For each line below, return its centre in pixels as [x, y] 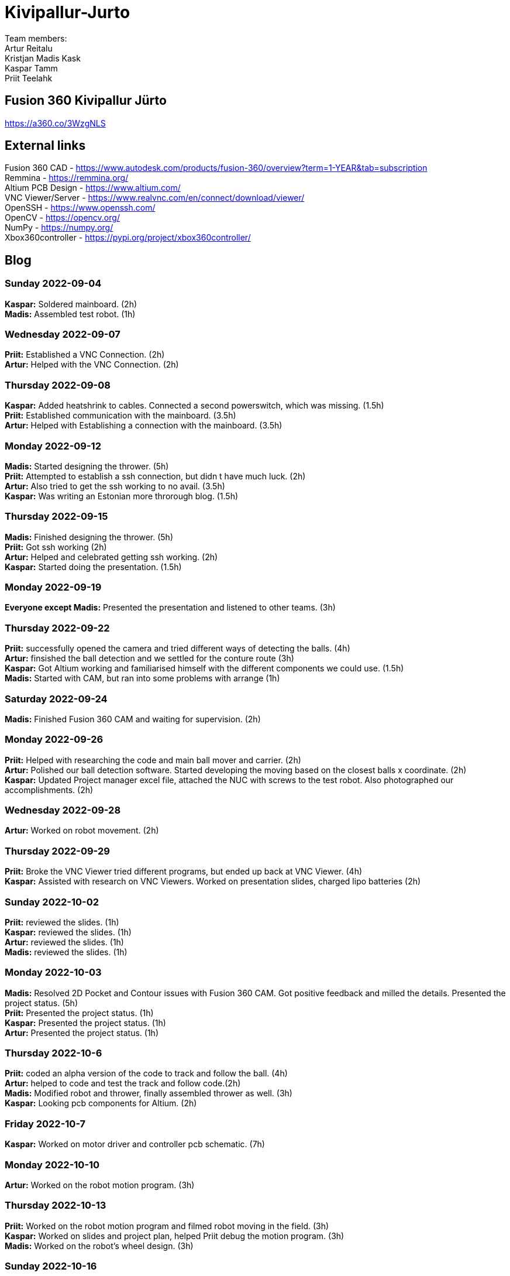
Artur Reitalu [29, 48]
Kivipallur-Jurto [68, 12]
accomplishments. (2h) [49, 790]
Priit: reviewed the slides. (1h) [62, 922]
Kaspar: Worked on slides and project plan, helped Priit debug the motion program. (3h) [175, 1236]
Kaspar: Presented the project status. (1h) [85, 1023]
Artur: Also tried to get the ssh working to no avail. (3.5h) [115, 486]
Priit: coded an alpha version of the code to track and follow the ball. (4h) [146, 1073]
